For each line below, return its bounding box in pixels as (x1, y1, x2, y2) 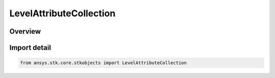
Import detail (9, 43, 51, 52)
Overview (9, 27, 41, 36)
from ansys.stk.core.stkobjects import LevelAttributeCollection (20, 60, 187, 66)
